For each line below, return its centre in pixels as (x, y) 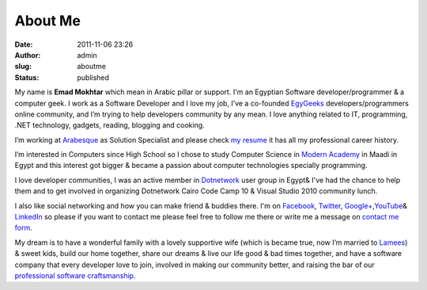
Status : (27, 77)
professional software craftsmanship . (75, 275)
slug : (23, 67)
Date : (24, 44)
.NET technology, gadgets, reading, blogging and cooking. (110, 125)
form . (23, 228)
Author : (28, 55)
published (93, 77)
